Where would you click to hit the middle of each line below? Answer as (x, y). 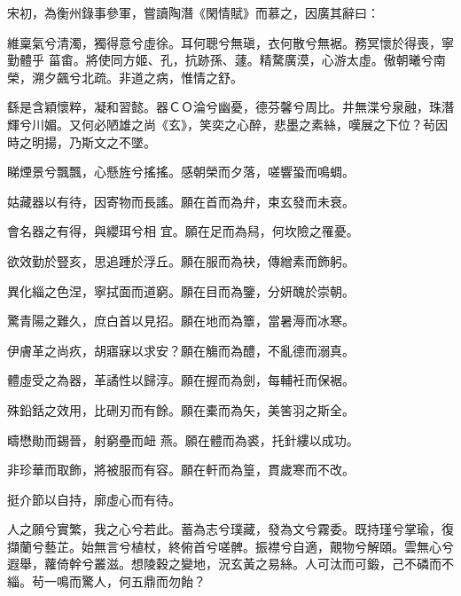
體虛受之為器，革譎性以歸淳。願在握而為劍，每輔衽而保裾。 (181, 380)
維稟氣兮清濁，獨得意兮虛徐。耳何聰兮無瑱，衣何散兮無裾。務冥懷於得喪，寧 (230, 42)
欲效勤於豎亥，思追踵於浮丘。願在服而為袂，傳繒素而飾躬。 (181, 260)
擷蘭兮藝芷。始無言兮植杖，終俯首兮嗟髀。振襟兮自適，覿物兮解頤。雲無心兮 (230, 546)
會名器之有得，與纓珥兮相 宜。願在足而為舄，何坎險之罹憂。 (183, 231)
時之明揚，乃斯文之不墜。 (82, 141)
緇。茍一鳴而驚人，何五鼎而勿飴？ (106, 581)
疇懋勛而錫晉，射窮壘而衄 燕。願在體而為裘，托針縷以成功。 (183, 439)
